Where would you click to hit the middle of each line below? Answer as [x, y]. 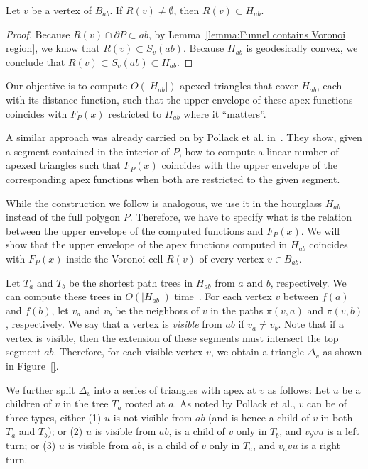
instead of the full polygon [63, 217]
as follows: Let [299, 389]
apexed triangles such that [63, 165]
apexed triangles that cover [239, 85]
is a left [343, 431]
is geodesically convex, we [302, 48]
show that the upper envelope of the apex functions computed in [147, 244]
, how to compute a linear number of [259, 151]
